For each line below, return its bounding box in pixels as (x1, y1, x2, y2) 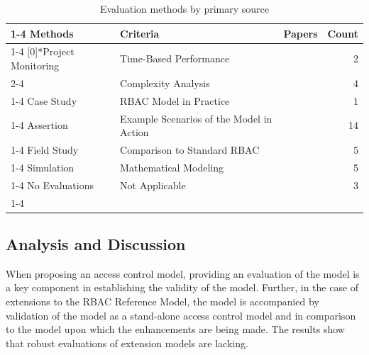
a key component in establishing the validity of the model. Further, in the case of (6, 280, 359, 295)
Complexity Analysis (120, 75, 210, 90)
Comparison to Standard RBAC (120, 142, 260, 157)
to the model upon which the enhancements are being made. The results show (6, 322, 345, 337)
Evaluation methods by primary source (99, 1, 270, 16)
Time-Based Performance (120, 51, 230, 66)
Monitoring (11, 58, 60, 73)
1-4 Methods (11, 26, 74, 40)
